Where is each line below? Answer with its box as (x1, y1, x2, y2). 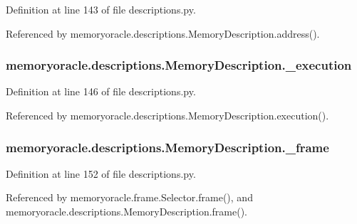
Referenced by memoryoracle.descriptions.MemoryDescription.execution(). (6, 108, 329, 122)
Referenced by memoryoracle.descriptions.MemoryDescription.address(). (6, 26, 320, 41)
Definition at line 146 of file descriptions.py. (6, 84, 196, 99)
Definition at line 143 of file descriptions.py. (6, 2, 196, 16)
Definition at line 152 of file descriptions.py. (6, 166, 196, 181)
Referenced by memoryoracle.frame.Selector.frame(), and (6, 190, 253, 205)
